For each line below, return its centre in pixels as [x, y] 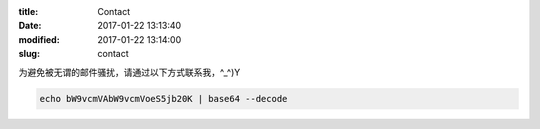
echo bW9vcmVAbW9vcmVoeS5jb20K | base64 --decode [163, 98]
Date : [30, 26]
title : [28, 11]
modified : [39, 39]
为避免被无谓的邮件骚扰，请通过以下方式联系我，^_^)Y [129, 72]
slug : [29, 54]
